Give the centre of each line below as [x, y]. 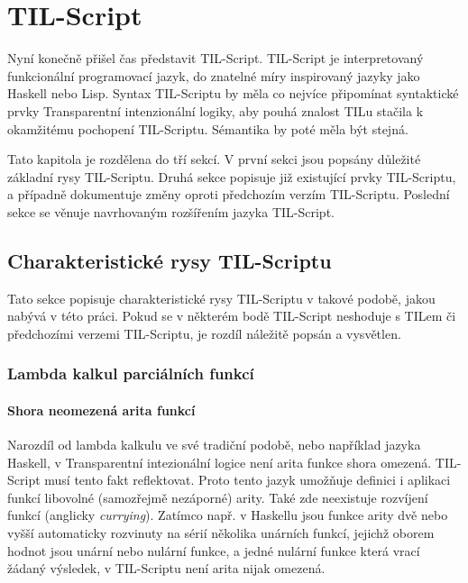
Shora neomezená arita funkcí [101, 410]
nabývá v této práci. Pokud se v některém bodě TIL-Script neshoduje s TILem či [232, 316]
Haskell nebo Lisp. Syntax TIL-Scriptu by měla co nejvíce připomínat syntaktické [233, 93]
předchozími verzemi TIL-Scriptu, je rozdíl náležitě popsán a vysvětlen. [204, 333]
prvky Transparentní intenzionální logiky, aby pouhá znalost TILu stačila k [216, 110]
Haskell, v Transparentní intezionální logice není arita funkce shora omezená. [220, 462]
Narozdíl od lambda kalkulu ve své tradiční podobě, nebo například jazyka [214, 445]
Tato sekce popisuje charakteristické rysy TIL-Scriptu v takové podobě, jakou [221, 298]
